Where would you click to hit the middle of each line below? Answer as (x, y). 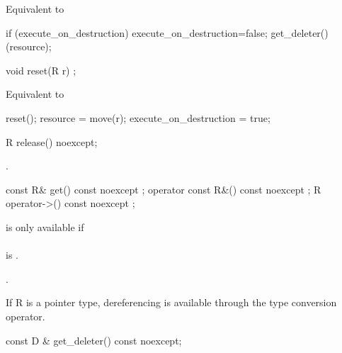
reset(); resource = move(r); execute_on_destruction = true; (138, 117)
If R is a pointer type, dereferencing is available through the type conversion (171, 302)
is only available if (45, 226)
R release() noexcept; (52, 141)
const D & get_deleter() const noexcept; (94, 340)
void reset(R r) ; (41, 70)
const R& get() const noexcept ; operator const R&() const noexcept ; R (164, 189)
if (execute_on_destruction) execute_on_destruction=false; (137, 32)
